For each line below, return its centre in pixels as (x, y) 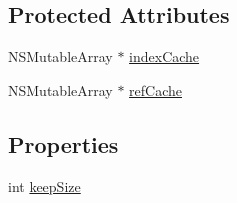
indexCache (164, 56)
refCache (155, 89)
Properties (63, 143)
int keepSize (44, 185)
